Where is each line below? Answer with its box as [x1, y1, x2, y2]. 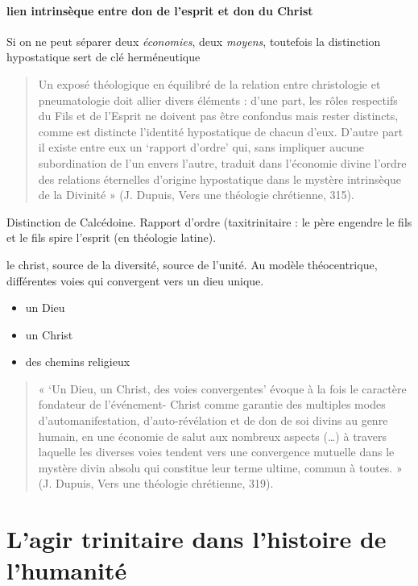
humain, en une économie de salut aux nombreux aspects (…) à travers [38, 427, 387, 444]
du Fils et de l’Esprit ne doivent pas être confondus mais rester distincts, [38, 107, 399, 124]
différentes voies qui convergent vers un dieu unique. [6, 272, 264, 289]
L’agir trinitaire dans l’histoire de [6, 522, 387, 555]
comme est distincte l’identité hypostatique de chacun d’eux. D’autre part [38, 123, 404, 139]
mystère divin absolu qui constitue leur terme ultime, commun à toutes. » [38, 459, 403, 476]
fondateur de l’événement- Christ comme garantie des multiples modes [38, 396, 386, 413]
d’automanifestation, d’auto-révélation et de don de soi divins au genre [38, 412, 388, 429]
